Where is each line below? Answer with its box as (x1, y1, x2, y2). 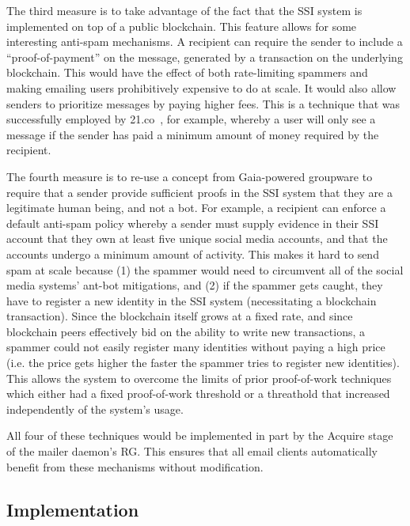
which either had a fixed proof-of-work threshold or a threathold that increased (6, 385, 390, 402)
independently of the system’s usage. (6, 400, 184, 417)
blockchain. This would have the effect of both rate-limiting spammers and (6, 64, 368, 81)
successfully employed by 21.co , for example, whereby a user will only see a (6, 111, 376, 127)
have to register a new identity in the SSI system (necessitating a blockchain (6, 292, 377, 308)
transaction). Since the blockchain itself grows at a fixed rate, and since (6, 308, 353, 324)
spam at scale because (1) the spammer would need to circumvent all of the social (6, 261, 404, 278)
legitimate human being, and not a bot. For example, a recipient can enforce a (6, 199, 386, 216)
